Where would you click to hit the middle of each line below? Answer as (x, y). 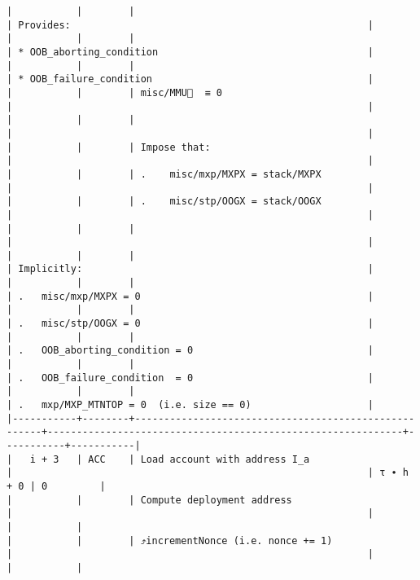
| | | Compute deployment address (149, 500)
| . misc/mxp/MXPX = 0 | (190, 296)
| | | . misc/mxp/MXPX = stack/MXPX (164, 174)
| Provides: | (190, 25)
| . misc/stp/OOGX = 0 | (190, 324)
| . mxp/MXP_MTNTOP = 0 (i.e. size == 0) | (190, 405)
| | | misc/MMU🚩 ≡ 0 (114, 92)
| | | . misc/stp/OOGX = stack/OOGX (164, 202)
